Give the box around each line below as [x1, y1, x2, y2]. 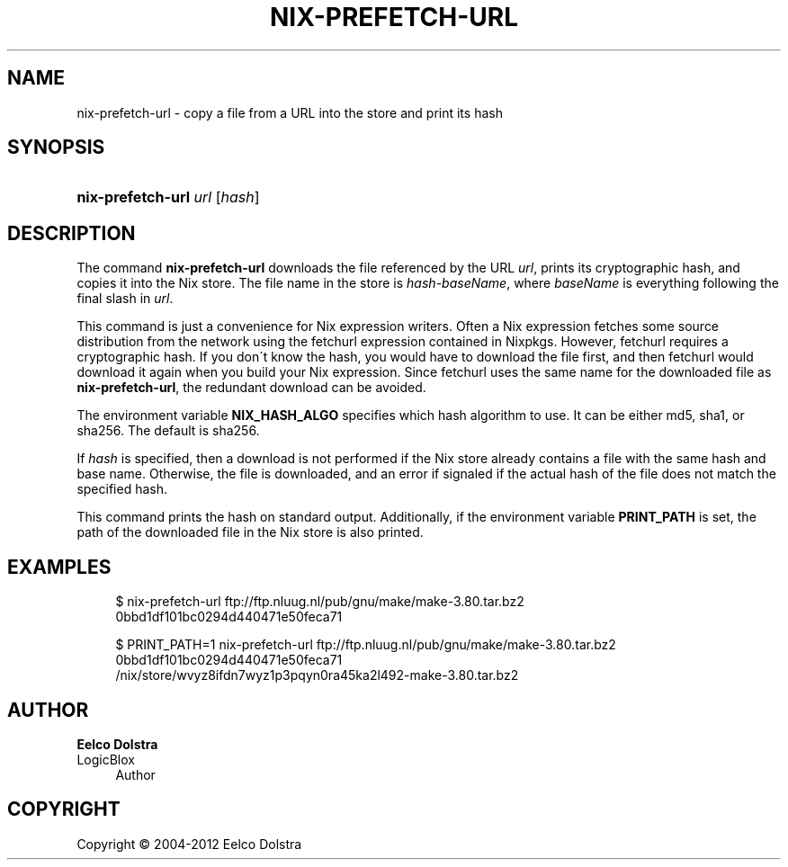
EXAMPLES [7, 555, 112, 578]
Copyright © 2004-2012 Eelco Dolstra [76, 836, 302, 852]
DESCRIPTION [7, 221, 136, 245]
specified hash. [76, 481, 167, 497]
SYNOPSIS [7, 136, 105, 159]
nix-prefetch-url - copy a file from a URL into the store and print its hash [76, 104, 503, 121]
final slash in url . [76, 290, 174, 307]
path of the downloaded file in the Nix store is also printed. [76, 524, 424, 541]
